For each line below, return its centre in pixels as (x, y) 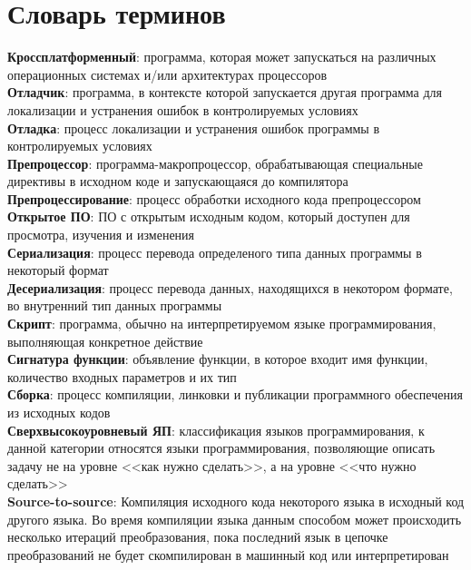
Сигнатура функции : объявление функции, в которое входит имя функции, (218, 359)
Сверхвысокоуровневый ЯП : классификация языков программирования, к (216, 430)
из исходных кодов (59, 412)
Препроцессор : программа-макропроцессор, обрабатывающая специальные (215, 163)
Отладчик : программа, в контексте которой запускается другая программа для (225, 92)
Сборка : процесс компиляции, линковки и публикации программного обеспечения (235, 394)
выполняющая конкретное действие (105, 341)
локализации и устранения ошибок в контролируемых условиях (183, 109)
